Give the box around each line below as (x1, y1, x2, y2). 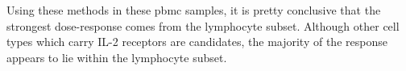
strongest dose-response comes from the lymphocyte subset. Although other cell (6, 17, 400, 34)
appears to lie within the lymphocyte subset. (6, 48, 227, 65)
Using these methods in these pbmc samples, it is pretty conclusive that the (6, 2, 381, 18)
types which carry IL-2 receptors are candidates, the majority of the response (6, 33, 387, 50)
